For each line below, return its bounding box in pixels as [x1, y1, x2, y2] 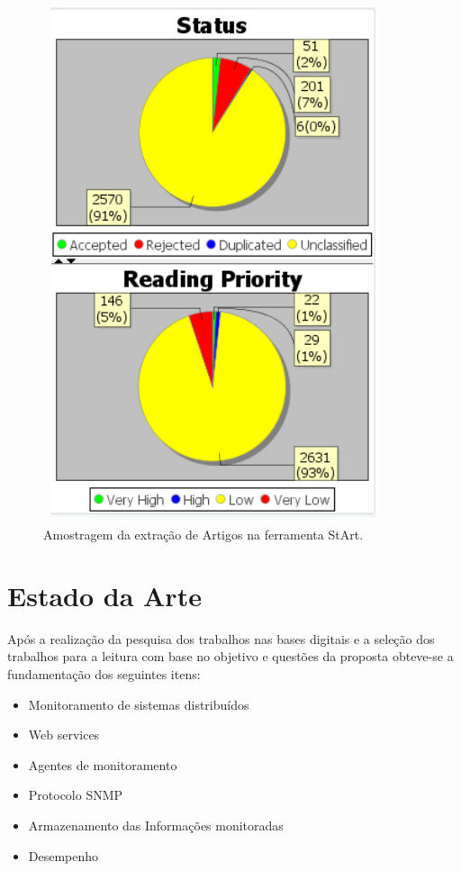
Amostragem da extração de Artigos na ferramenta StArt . [43, 524, 364, 543]
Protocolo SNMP [28, 785, 123, 804]
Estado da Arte [7, 576, 202, 613]
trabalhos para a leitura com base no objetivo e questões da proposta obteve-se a [7, 647, 454, 666]
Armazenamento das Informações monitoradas [28, 816, 284, 835]
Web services [28, 725, 100, 744]
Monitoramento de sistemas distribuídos [28, 694, 249, 713]
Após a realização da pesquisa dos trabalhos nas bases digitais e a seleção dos [7, 629, 435, 648]
